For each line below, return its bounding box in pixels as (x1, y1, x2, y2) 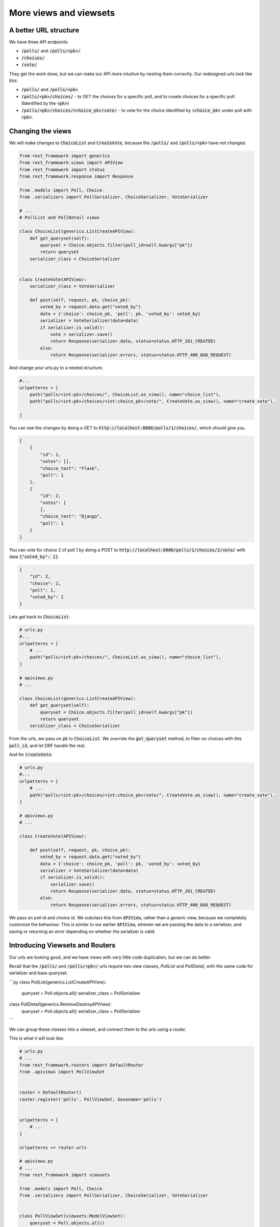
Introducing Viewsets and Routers (9, 941, 116, 950)
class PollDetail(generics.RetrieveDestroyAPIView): (9, 1001, 112, 1007)
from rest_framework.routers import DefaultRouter (19, 1062, 144, 1067)
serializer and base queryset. (9, 970, 68, 976)
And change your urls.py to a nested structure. (9, 365, 103, 371)
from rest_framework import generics (19, 153, 110, 159)
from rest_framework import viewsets (19, 1172, 110, 1178)
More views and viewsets (9, 7, 115, 18)
